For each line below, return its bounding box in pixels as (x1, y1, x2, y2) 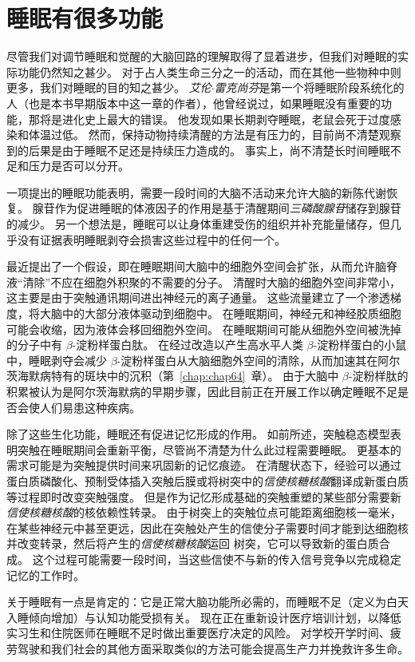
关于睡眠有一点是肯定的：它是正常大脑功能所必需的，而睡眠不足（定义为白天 (6, 593, 409, 610)
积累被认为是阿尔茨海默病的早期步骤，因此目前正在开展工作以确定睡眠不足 (6, 383, 397, 399)
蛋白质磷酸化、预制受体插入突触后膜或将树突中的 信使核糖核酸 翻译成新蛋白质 (6, 472, 409, 489)
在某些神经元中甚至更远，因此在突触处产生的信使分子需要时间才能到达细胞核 (6, 519, 409, 536)
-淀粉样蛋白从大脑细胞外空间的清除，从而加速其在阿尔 (117, 351, 401, 368)
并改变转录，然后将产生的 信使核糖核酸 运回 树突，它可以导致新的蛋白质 (6, 535, 379, 552)
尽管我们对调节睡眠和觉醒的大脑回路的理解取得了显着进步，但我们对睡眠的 (6, 48, 397, 65)
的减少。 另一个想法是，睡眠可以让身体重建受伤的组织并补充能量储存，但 (6, 216, 390, 232)
